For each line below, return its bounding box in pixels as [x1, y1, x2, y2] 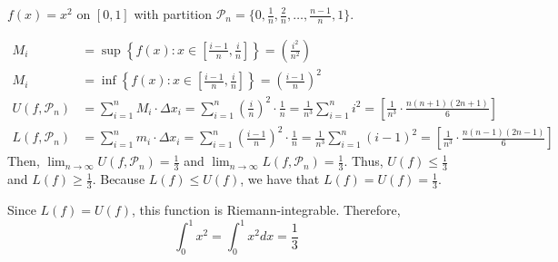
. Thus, [344, 151, 384, 170]
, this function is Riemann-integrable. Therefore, [132, 200, 401, 219]
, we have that [240, 170, 320, 189]
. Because [92, 170, 145, 189]
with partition [134, 5, 213, 23]
